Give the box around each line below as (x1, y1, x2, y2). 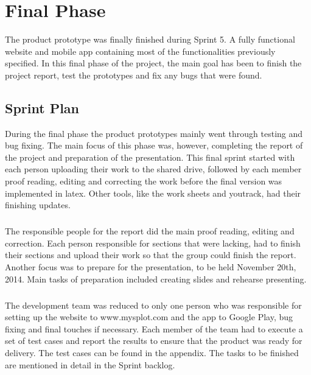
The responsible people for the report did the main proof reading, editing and (5, 225, 295, 237)
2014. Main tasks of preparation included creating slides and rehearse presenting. (5, 272, 307, 285)
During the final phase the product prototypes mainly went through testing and (5, 127, 303, 139)
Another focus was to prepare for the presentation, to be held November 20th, (5, 261, 296, 273)
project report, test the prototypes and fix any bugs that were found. (5, 68, 262, 81)
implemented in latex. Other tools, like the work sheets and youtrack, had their (5, 186, 301, 199)
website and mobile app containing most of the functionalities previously (5, 44, 276, 57)
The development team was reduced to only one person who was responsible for (5, 298, 302, 311)
